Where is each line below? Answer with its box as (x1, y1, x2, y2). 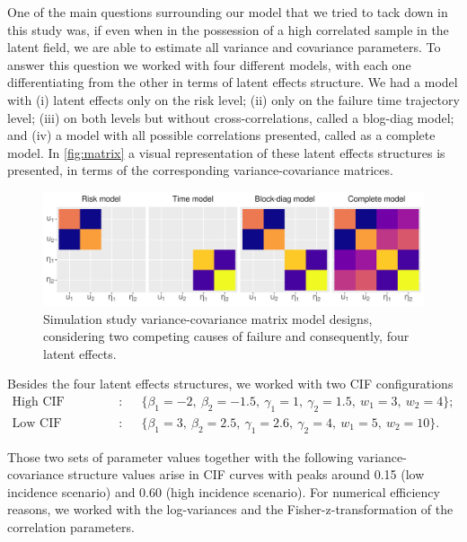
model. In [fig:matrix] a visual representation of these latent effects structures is (7, 143, 445, 162)
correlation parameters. (7, 518, 135, 537)
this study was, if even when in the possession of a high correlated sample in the (7, 20, 449, 39)
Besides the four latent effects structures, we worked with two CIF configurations (7, 374, 454, 393)
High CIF (12, 396, 65, 409)
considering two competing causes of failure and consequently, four (43, 327, 410, 345)
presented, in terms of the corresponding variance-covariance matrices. (7, 161, 393, 179)
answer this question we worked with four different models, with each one (7, 55, 411, 74)
